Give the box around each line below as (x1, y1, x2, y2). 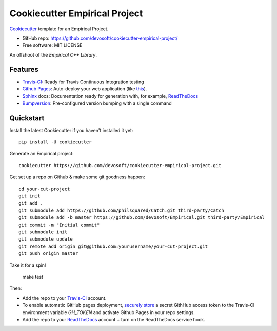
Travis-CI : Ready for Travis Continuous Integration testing (22, 79, 144, 85)
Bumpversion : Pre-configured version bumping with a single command (22, 100, 172, 106)
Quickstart (9, 114, 45, 122)
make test (22, 273, 44, 280)
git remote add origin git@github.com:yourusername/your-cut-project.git (18, 243, 208, 249)
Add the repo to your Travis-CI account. (22, 295, 107, 301)
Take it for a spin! (9, 262, 46, 268)
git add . (18, 200, 43, 206)
